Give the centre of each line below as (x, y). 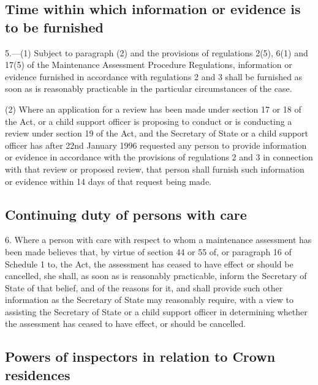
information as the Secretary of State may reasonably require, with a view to (149, 300)
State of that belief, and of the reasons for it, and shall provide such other (144, 287)
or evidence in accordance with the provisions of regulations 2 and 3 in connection (159, 157)
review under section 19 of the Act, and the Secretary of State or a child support (157, 133)
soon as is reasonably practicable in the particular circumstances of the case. (149, 88)
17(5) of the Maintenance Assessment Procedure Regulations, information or (149, 65)
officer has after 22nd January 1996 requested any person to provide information (156, 145)
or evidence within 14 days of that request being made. (108, 181)
